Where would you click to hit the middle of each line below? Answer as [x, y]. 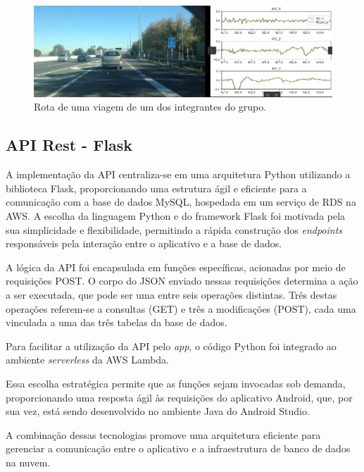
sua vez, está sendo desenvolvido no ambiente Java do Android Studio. [158, 411]
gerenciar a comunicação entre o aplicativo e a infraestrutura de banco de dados [178, 448]
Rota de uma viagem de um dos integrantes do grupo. [150, 107]
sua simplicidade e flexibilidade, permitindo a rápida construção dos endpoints [174, 229]
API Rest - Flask [69, 145]
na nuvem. [28, 462]
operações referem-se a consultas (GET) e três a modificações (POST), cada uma [181, 308]
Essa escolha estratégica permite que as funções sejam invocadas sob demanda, [176, 383]
